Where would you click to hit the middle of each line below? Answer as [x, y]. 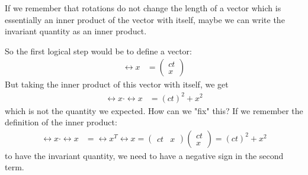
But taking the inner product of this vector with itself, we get [117, 84]
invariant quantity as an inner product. [76, 31]
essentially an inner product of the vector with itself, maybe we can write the [145, 19]
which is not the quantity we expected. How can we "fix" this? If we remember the [154, 110]
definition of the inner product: [61, 122]
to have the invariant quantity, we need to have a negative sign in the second [144, 155]
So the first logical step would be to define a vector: [98, 51]
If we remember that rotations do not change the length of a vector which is [143, 8]
